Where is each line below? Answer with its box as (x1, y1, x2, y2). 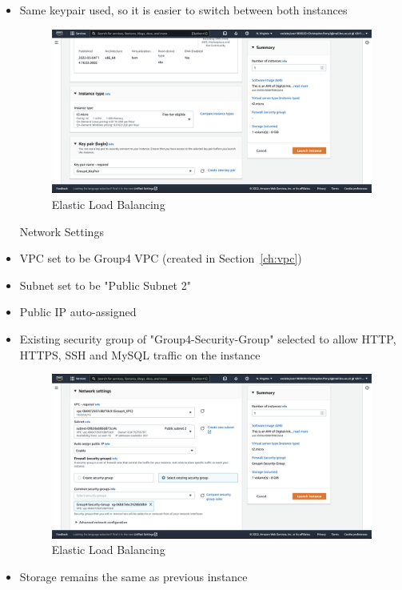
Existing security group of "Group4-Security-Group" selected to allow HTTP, (19, 330, 396, 347)
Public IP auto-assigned (19, 303, 137, 320)
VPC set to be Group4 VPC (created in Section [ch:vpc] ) (19, 250, 302, 267)
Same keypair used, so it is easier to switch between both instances (19, 2, 348, 18)
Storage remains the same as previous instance (19, 568, 248, 584)
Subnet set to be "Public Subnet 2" (19, 276, 191, 293)
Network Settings (19, 223, 104, 239)
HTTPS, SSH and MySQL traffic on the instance (19, 346, 261, 363)
